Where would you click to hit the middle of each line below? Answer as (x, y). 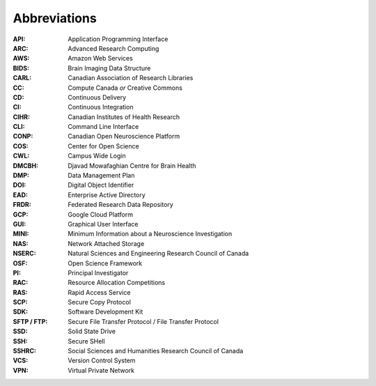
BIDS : (21, 68)
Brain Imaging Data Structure (109, 68)
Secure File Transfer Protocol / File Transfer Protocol (143, 321)
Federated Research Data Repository (120, 205)
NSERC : (24, 254)
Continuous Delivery (97, 97)
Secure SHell (86, 341)
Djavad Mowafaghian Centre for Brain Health (132, 165)
